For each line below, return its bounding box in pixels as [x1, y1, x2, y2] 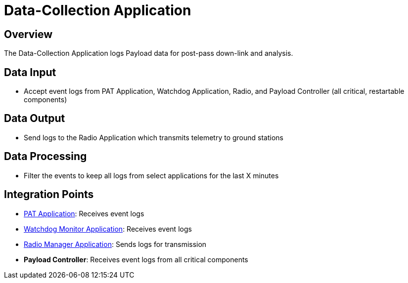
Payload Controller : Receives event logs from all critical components [24, 255, 248, 264]
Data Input [4, 66, 56, 79]
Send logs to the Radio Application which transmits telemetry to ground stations [24, 133, 283, 142]
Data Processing [4, 150, 87, 163]
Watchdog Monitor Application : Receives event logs [24, 224, 192, 233]
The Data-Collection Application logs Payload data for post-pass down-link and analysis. [4, 49, 293, 58]
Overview [4, 28, 53, 40]
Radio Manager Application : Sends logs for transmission [24, 240, 207, 248]
